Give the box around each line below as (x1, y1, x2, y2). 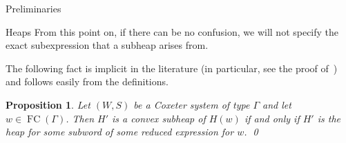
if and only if (244, 111, 300, 125)
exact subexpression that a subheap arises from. (6, 38, 209, 52)
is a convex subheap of (112, 111, 206, 125)
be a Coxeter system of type (133, 97, 250, 111)
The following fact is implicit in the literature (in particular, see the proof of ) (6, 60, 338, 75)
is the (317, 111, 341, 125)
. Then (66, 111, 95, 125)
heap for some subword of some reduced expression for (6, 124, 234, 139)
